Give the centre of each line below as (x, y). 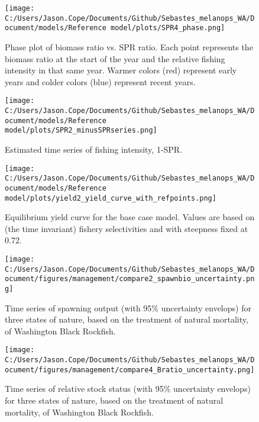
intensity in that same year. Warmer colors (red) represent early (121, 70)
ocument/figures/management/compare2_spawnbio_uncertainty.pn (130, 279)
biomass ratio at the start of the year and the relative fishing (115, 58)
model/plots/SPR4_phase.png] (168, 28)
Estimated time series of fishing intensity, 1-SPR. (94, 149)
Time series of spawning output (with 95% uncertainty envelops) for (128, 307)
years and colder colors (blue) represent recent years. (100, 81)
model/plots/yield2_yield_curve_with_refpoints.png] (111, 198)
